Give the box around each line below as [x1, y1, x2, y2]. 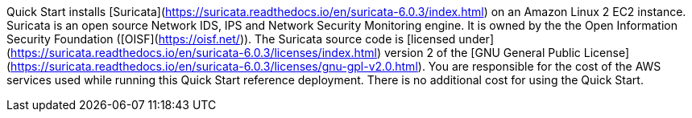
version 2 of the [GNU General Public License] [383, 46, 630, 59]
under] [458, 32, 494, 46]
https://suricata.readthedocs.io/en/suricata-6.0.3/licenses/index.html [10, 46, 377, 59]
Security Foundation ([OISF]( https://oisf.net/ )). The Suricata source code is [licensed [6, 32, 456, 46]
